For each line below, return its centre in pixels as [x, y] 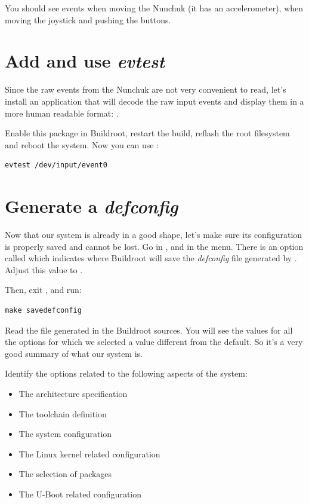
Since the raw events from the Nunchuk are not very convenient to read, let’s [146, 89]
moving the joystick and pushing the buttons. [88, 19]
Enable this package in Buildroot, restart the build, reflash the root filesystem [147, 133]
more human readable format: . [62, 113]
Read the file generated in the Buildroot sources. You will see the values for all [149, 330]
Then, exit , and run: [43, 290]
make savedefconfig [43, 310]
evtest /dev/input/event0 [56, 165]
